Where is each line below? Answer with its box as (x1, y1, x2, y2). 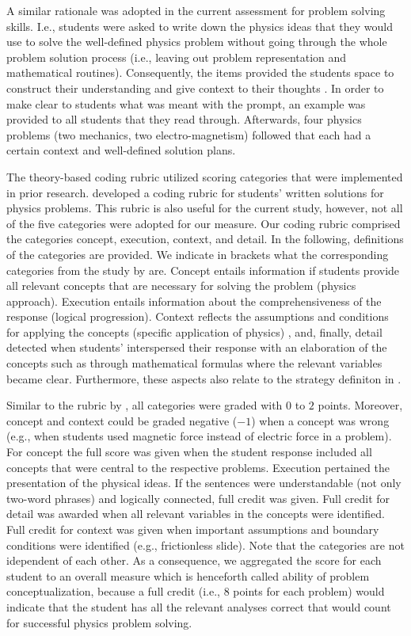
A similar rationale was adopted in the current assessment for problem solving (6, 2, 386, 18)
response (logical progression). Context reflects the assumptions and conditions (6, 308, 389, 325)
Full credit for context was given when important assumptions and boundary (6, 521, 379, 537)
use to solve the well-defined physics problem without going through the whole (6, 33, 387, 50)
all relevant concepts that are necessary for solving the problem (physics (6, 277, 356, 294)
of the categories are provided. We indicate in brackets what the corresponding (6, 246, 389, 262)
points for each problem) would (233, 583, 385, 600)
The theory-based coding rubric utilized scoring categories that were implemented (6, 168, 403, 185)
